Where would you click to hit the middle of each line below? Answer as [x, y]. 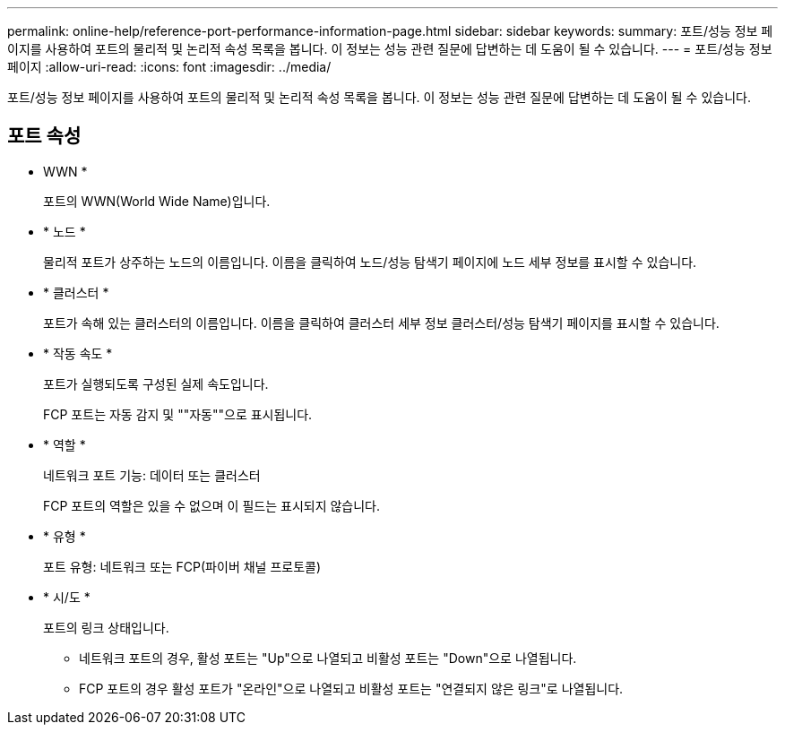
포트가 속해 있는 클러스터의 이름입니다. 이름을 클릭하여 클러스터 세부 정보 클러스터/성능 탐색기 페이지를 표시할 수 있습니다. [381, 323]
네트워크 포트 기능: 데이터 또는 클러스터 [152, 475]
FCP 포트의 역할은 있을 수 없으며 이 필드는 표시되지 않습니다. [212, 505]
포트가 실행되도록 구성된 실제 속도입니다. [156, 383]
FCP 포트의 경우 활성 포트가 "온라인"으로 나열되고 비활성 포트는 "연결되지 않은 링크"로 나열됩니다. [351, 688]
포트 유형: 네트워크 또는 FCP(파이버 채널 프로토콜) [182, 566]
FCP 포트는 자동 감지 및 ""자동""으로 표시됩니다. [178, 414]
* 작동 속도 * [78, 353]
